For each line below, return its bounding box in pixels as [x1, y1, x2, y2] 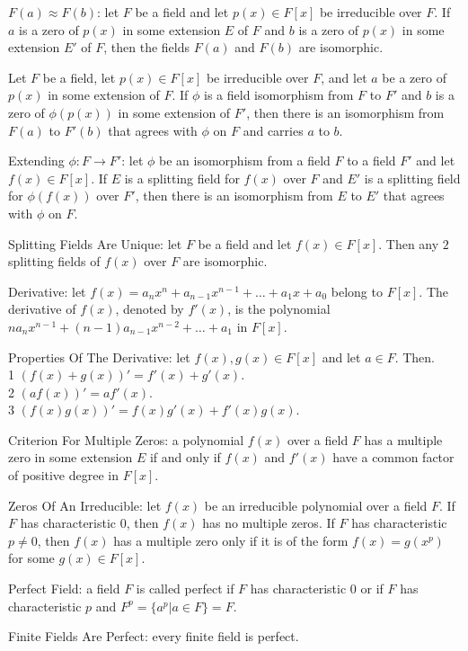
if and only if [149, 448, 221, 467]
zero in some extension [8, 448, 133, 467]
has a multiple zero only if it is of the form [113, 531, 349, 549]
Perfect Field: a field [8, 579, 120, 598]
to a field [347, 151, 396, 170]
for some [8, 548, 55, 567]
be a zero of [382, 67, 446, 86]
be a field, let [42, 67, 116, 86]
